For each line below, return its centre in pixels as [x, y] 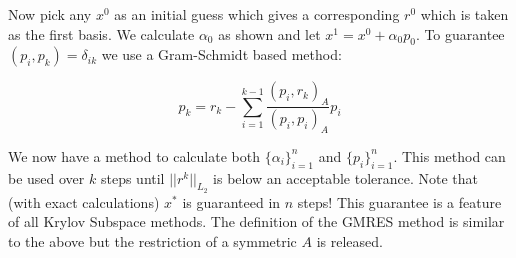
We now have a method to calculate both [134, 155]
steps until [132, 177]
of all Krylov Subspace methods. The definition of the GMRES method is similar [256, 221]
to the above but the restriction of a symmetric [152, 241]
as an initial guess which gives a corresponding [257, 14]
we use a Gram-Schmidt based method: [221, 54]
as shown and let [269, 33]
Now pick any [50, 14]
